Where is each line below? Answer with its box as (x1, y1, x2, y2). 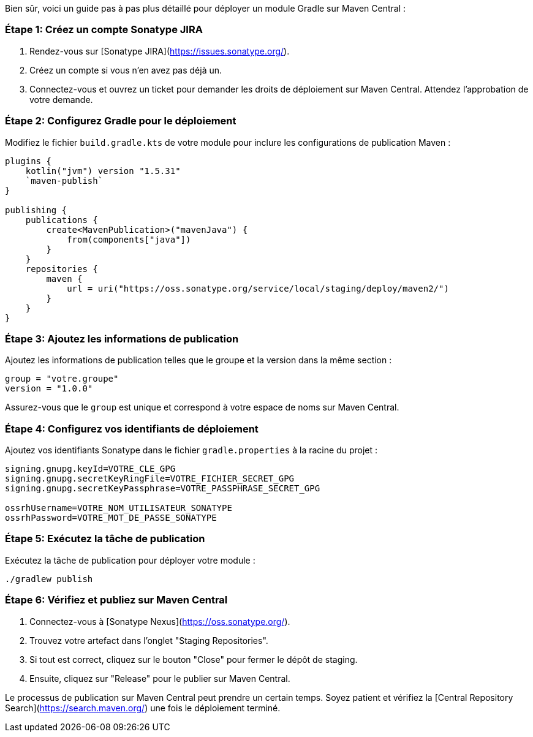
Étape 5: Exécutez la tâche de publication (5, 532, 205, 545)
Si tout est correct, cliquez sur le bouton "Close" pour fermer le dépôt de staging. (29, 654, 358, 665)
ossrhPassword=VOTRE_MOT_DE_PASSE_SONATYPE (5, 513, 217, 523)
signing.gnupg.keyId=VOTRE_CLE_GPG (5, 464, 176, 474)
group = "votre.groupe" (5, 374, 119, 384)
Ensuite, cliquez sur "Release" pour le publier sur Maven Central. (29, 673, 290, 684)
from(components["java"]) (67, 234, 191, 244)
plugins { (5, 156, 51, 166)
